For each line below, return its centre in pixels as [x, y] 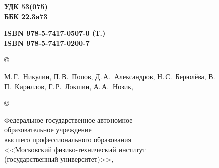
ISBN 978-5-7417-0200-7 [47, 43]
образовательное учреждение [48, 130]
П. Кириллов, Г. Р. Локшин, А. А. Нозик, [69, 86]
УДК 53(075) [26, 6]
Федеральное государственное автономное [68, 120]
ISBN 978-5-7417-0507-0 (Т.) [55, 33]
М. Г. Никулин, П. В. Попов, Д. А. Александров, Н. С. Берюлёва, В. [110, 76]
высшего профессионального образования [68, 139]
